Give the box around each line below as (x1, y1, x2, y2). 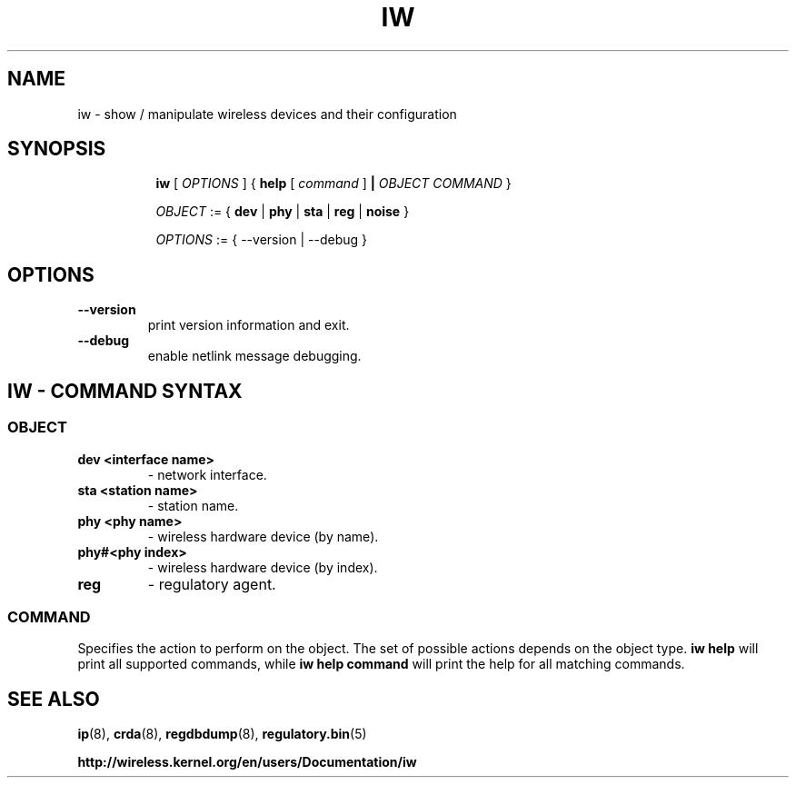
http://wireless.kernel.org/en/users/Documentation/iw (77, 754, 417, 770)
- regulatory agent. (147, 574, 276, 593)
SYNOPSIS (7, 137, 106, 161)
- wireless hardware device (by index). (147, 559, 378, 575)
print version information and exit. (147, 317, 350, 333)
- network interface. (147, 466, 267, 482)
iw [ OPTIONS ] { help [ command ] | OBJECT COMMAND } (155, 175, 512, 192)
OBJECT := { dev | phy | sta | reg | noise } (155, 204, 410, 220)
